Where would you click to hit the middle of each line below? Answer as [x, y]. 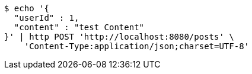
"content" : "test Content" [79, 27]
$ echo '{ [27, 8]
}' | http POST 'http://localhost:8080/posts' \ [119, 37]
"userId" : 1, [47, 18]
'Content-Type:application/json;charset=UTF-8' [137, 46]
